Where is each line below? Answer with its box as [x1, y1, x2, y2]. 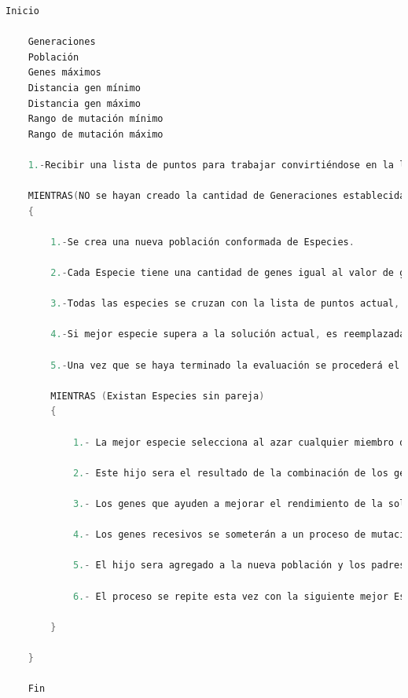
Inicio [6, 6, 39, 17]
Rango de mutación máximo [28, 128, 164, 140]
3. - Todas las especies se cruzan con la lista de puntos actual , [50, 298, 400, 310]
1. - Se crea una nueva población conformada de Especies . [50, 236, 355, 248]
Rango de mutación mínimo [28, 113, 164, 125]
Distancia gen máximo [28, 97, 141, 109]
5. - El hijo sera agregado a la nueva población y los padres [72, 560, 406, 571]
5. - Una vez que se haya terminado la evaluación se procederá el [50, 359, 400, 371]
